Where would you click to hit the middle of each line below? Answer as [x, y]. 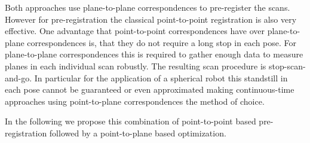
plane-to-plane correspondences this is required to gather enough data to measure [154, 54]
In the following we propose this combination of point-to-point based [131, 121]
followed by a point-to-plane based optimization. [138, 133]
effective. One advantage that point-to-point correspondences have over [135, 31]
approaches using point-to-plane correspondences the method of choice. [135, 101]
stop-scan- [287, 66]
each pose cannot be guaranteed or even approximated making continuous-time [150, 89]
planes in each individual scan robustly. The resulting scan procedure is [136, 66]
